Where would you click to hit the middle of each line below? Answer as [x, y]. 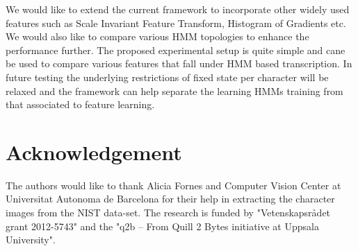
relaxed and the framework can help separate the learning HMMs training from [174, 90]
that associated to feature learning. [80, 104]
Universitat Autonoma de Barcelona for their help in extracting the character [170, 199]
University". [31, 240]
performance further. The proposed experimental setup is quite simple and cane [176, 50]
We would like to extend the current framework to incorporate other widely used [178, 9]
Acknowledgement [94, 152]
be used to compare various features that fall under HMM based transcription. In [179, 63]
